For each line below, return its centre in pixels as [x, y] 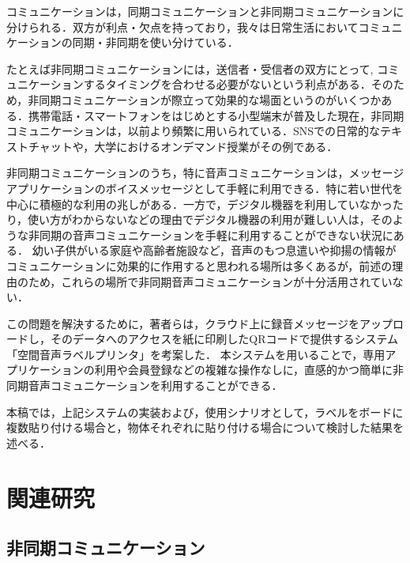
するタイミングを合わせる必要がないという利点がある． [227, 84]
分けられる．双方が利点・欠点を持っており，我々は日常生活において [182, 26]
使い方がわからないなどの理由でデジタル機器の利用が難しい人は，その [210, 219]
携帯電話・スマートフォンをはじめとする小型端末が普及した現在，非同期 [216, 115]
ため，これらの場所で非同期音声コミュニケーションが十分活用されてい [210, 281]
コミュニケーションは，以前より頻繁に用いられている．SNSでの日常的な [194, 131]
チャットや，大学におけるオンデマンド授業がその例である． [183, 146]
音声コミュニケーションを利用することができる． [155, 385]
